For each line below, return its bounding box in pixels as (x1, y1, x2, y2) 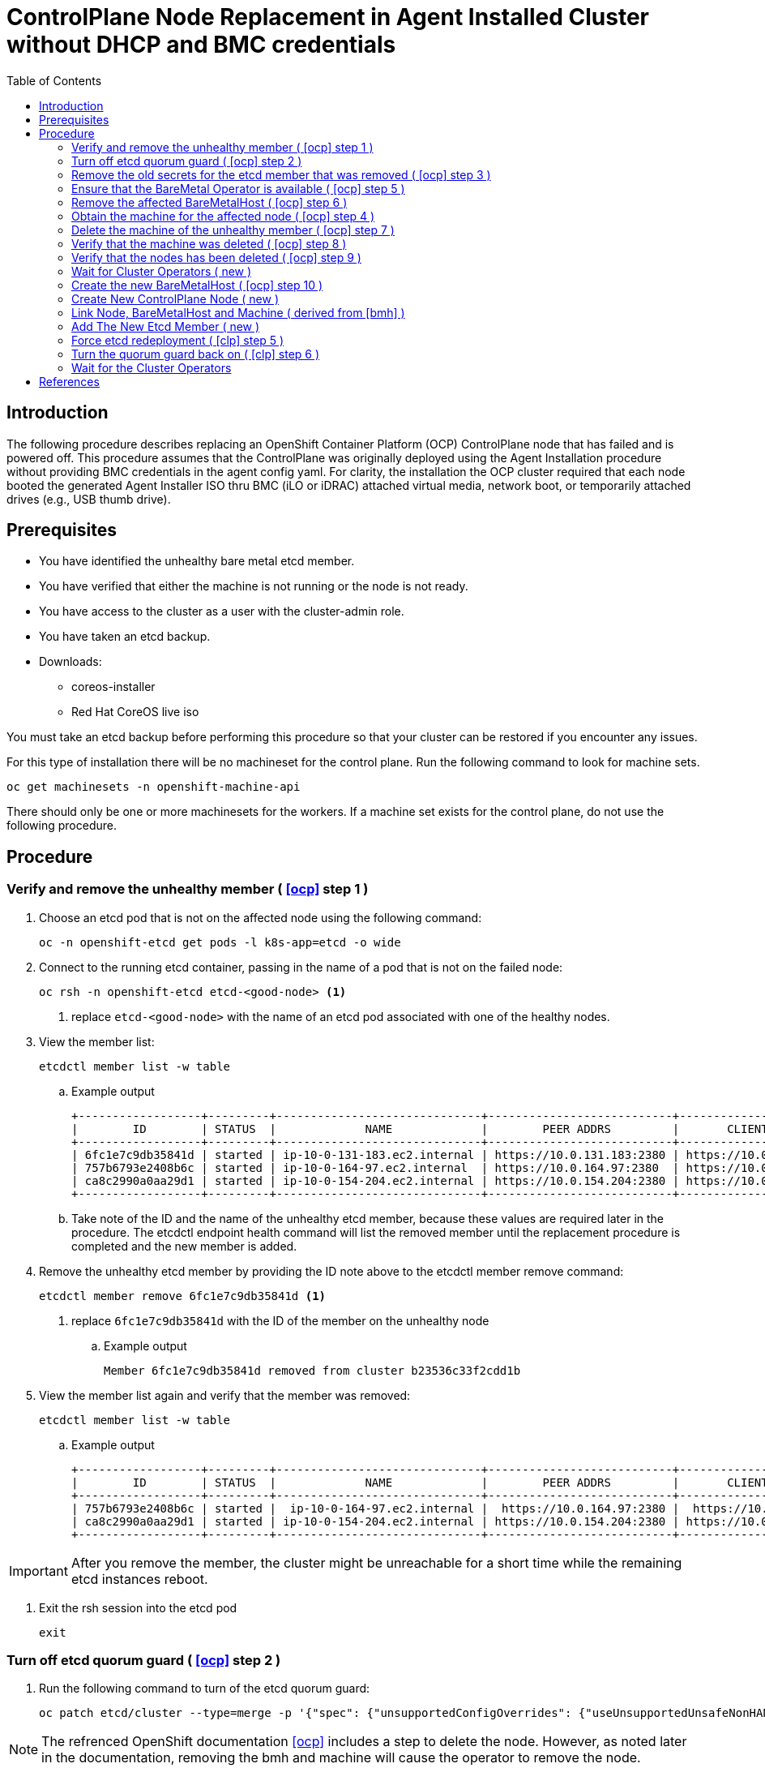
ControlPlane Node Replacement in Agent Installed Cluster (6, 3, 650, 31)
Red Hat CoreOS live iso (71, 705, 199, 719)
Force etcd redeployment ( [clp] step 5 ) (71, 333, 284, 347)
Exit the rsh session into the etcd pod (39, 1600, 237, 1615)
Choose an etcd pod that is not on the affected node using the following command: (39, 910, 482, 925)
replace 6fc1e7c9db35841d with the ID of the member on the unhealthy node (71, 1313, 489, 1328)
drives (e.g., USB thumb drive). (6, 491, 171, 506)
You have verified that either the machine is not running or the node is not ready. (39, 579, 468, 594)
